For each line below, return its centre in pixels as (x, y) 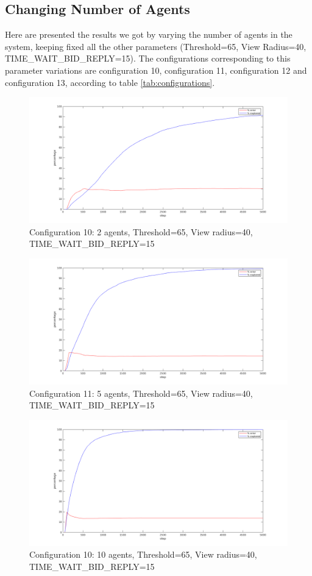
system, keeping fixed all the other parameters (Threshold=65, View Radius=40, (156, 46)
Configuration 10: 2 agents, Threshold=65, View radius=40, (141, 231)
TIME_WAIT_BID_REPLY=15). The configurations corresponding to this (148, 58)
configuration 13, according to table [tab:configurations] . (110, 82)
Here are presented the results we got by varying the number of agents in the (149, 34)
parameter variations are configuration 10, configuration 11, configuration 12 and (156, 70)
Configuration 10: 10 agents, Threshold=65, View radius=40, (143, 554)
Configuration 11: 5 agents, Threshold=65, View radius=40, (141, 393)
